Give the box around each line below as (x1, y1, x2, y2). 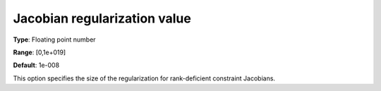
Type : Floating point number (13, 35, 96, 44)
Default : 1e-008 (13, 61, 60, 70)
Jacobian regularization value (13, 11, 192, 26)
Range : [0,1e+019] (13, 48, 66, 56)
